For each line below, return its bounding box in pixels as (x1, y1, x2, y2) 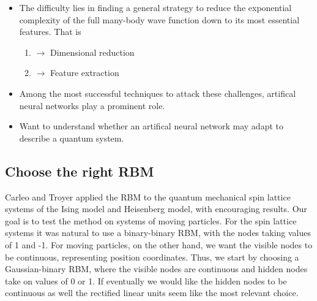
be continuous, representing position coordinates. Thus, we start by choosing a (5, 250, 299, 263)
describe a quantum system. (19, 131, 124, 144)
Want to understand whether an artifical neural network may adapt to (19, 120, 283, 132)
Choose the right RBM (5, 161, 154, 180)
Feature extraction (50, 66, 119, 79)
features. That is (19, 25, 81, 38)
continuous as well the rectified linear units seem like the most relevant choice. (5, 286, 299, 299)
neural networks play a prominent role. (19, 99, 165, 112)
